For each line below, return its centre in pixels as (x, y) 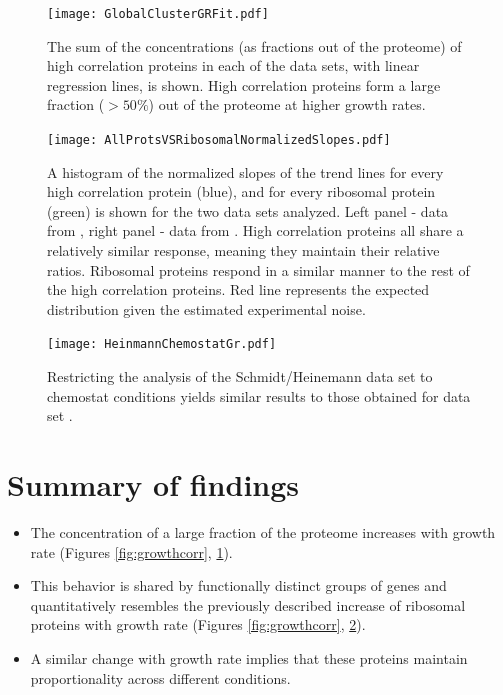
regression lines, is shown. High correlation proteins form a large (244, 84)
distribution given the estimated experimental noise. (206, 308)
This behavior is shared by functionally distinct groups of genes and (238, 585)
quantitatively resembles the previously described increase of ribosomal (248, 604)
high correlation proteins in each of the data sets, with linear (233, 65)
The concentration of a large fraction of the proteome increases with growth (263, 532)
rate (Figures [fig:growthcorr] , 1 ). (131, 551)
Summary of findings (153, 484)
